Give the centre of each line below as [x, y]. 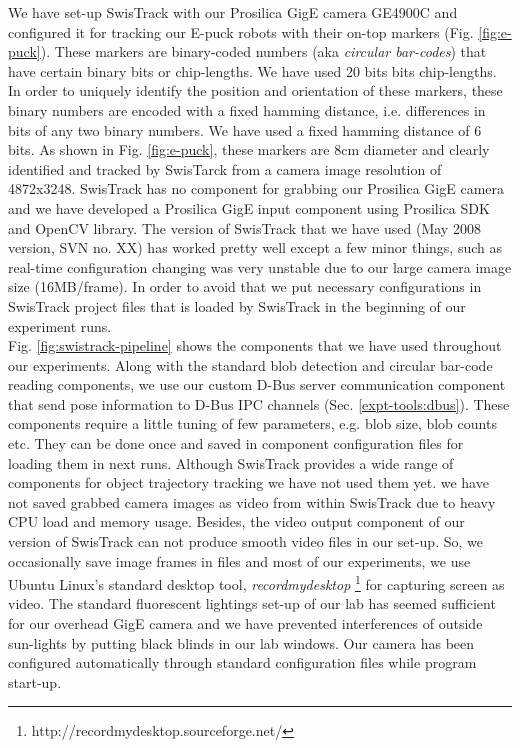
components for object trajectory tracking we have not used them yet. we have [248, 482]
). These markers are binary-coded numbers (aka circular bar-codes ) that [263, 51]
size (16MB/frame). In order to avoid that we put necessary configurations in [245, 286]
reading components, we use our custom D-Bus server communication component [257, 384]
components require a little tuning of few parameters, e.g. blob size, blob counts [252, 423]
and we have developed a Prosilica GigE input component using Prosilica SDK [249, 207]
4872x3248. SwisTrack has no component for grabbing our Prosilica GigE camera [256, 188]
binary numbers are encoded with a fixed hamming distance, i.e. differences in [247, 109]
